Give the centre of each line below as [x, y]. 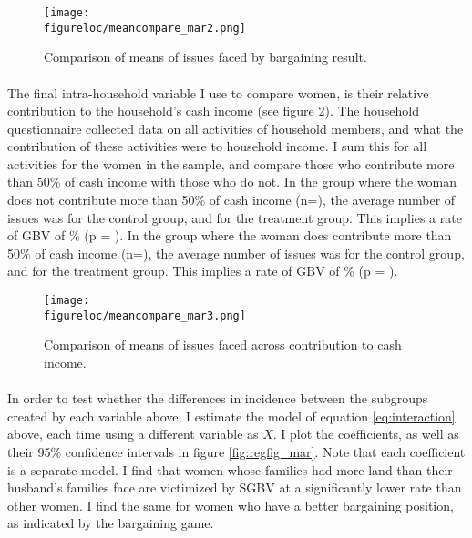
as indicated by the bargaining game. [111, 523]
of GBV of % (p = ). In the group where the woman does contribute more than [230, 235]
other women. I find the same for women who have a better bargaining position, [231, 505]
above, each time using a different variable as [133, 434]
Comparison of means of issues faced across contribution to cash [223, 345]
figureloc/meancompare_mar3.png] [145, 315]
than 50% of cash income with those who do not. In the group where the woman [232, 182]
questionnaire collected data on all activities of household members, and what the [236, 128]
